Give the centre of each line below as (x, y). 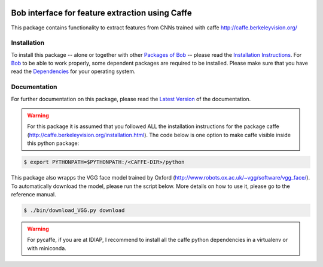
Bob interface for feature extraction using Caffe (101, 13)
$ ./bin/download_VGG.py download (74, 210)
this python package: (53, 143)
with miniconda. (47, 248)
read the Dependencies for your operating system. (73, 71)
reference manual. (33, 194)
